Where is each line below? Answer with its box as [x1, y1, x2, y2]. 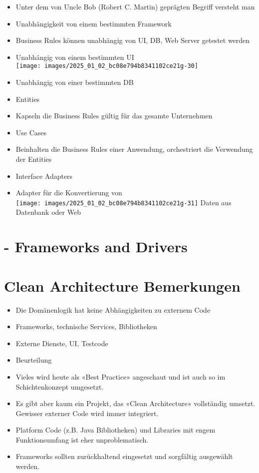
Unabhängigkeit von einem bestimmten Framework [15, 18, 172, 28]
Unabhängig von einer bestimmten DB [15, 77, 134, 87]
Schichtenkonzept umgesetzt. [15, 381, 104, 392]
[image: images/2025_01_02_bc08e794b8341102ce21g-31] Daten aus [15, 197, 232, 207]
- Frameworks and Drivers [4, 236, 188, 257]
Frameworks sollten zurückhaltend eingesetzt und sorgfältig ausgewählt [15, 451, 233, 462]
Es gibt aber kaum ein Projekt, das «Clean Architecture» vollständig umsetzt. [15, 398, 256, 409]
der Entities [15, 154, 52, 164]
